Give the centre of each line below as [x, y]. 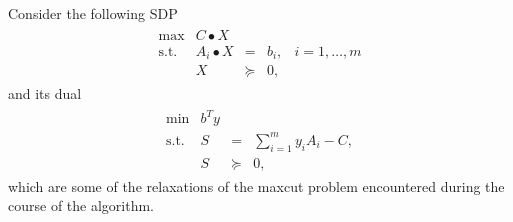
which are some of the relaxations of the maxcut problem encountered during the [256, 185]
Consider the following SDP [93, 13]
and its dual [45, 93]
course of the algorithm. [81, 205]
